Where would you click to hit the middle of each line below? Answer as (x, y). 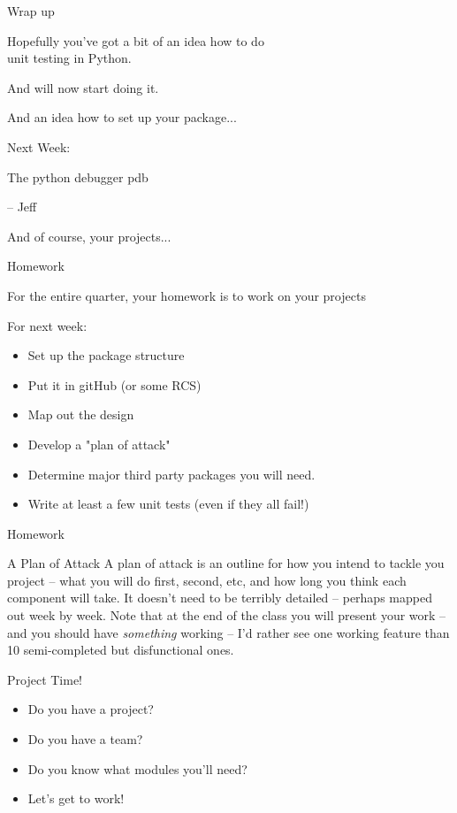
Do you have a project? (91, 709)
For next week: (47, 325)
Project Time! (45, 679)
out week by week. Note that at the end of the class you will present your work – (227, 615)
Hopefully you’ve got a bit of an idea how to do (136, 40)
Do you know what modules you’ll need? (137, 768)
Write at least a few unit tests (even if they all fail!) (168, 504)
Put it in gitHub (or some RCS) (114, 384)
